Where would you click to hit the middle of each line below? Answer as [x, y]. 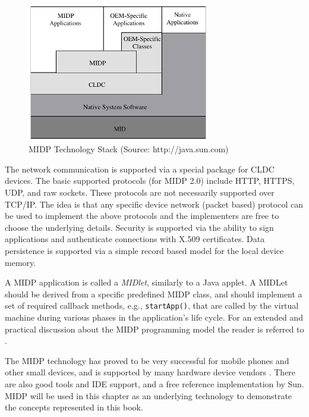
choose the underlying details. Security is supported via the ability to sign [139, 227]
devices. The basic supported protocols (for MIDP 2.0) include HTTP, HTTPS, [150, 181]
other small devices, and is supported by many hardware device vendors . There [150, 372]
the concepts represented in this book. [74, 407]
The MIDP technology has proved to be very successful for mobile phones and [147, 360]
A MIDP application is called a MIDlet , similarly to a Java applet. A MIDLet [146, 282]
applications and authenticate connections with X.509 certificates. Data [135, 239]
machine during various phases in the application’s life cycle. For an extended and [154, 317]
